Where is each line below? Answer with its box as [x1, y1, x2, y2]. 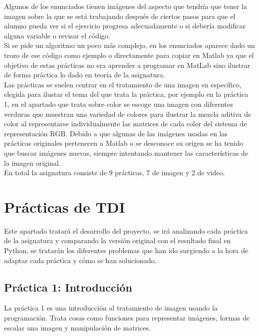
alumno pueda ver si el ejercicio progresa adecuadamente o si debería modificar [4, 20, 246, 31]
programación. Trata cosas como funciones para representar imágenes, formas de [4, 312, 250, 323]
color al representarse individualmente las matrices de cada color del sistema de [4, 118, 247, 129]
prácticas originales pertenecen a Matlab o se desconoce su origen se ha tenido [4, 138, 244, 148]
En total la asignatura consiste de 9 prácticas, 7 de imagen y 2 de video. [4, 167, 225, 178]
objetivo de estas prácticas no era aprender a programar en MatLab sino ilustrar [4, 59, 250, 70]
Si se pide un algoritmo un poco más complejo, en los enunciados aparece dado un [4, 40, 255, 50]
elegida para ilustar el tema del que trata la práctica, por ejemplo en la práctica [4, 89, 249, 99]
